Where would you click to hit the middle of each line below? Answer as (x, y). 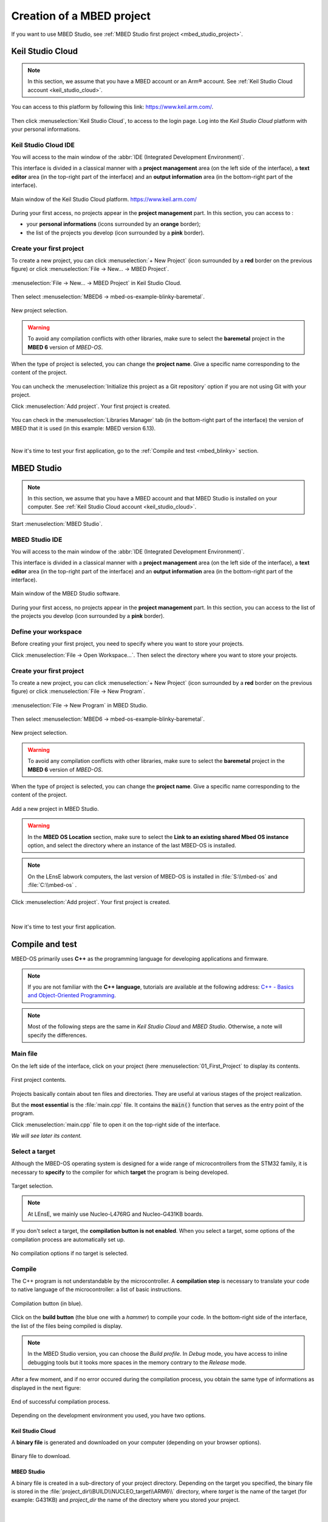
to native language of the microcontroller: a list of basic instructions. (97, 1289)
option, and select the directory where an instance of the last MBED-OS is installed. (132, 845)
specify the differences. (57, 1035)
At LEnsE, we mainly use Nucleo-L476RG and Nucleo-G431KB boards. (115, 1214)
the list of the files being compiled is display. (67, 1326)
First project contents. (39, 1080)
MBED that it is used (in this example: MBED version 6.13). (84, 429)
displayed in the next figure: (46, 1387)
